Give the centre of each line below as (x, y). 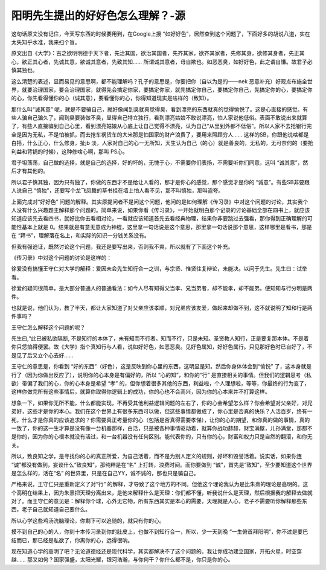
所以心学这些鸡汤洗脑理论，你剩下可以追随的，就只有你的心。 (88, 520)
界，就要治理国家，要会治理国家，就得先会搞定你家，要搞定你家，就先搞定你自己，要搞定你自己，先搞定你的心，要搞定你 (162, 89)
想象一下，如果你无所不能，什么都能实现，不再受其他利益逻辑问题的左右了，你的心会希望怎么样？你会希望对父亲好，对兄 (162, 403)
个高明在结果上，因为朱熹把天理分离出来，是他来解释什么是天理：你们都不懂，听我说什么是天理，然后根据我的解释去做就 (162, 493)
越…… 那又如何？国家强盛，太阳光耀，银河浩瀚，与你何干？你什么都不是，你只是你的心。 (122, 560)
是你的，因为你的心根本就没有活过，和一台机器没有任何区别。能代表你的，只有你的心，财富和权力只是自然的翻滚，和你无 (162, 437)
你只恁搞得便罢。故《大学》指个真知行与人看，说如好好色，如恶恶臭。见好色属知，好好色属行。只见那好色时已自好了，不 (162, 347)
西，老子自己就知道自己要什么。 (51, 510)
